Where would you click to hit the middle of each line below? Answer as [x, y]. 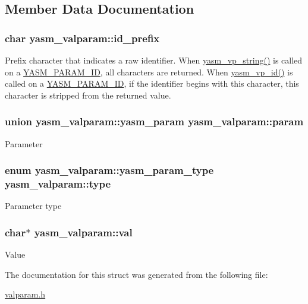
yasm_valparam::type [58, 184]
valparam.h [25, 294]
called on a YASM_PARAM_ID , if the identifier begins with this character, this [152, 83]
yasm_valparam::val [83, 232]
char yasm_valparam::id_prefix [82, 38]
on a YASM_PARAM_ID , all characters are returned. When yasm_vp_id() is [149, 72]
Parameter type [33, 206]
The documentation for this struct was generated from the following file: [136, 274]
